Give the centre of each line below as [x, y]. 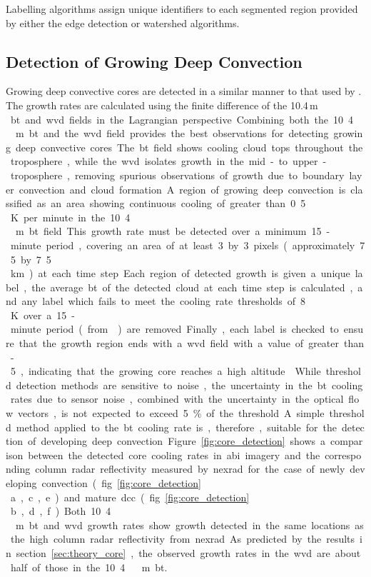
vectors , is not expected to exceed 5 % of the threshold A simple [171, 413]
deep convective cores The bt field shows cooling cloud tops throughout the [189, 147]
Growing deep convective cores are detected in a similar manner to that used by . [184, 91]
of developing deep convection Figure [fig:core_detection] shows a [177, 441]
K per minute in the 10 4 [70, 217]
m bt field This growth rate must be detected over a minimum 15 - [173, 231]
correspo [343, 455]
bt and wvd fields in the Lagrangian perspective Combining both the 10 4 [182, 119]
